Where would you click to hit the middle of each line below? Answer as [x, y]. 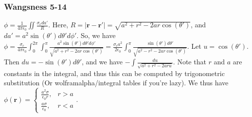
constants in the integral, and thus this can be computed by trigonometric [114, 73]
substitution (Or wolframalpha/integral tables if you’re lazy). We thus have [116, 83]
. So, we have [96, 35]
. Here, [58, 25]
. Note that [189, 62]
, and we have [102, 62]
